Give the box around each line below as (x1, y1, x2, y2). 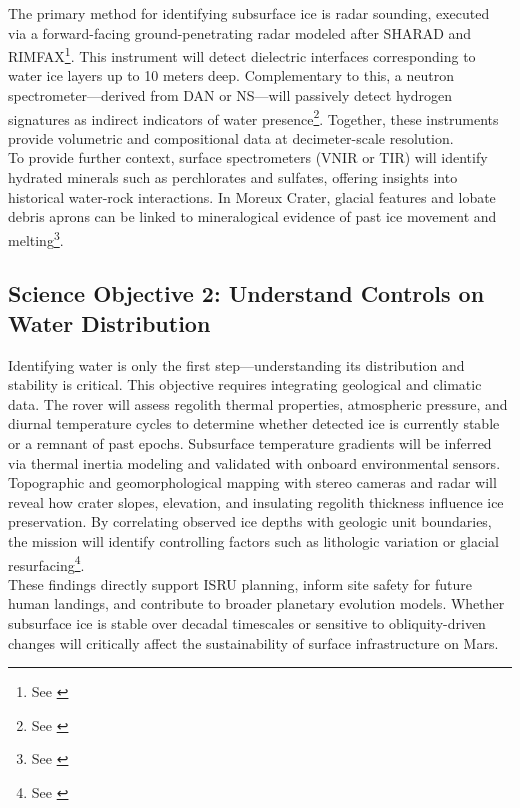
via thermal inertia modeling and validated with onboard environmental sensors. (8, 452, 501, 473)
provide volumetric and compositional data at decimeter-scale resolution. (8, 127, 454, 148)
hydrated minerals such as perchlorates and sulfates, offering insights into (8, 167, 458, 188)
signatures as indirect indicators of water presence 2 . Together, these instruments (8, 105, 499, 129)
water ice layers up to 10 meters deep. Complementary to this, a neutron (8, 65, 455, 86)
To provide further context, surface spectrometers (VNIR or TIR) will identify (8, 147, 488, 168)
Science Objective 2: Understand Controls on (8, 278, 485, 309)
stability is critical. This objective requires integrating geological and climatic (8, 374, 482, 395)
